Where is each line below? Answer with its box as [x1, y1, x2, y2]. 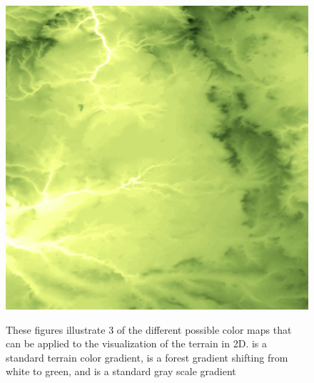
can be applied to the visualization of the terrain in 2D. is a [6, 336, 268, 351]
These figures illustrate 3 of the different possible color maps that [6, 322, 292, 337]
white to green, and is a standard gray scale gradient [6, 364, 236, 379]
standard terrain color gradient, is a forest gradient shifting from [6, 349, 288, 364]
